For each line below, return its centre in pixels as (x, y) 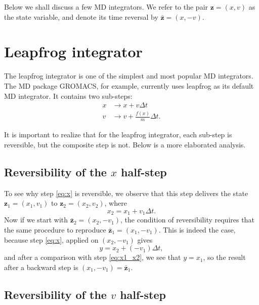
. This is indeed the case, (197, 229)
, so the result (224, 257)
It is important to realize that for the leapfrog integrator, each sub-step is (118, 135)
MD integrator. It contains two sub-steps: (68, 96)
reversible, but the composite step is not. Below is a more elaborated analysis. (125, 144)
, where (116, 203)
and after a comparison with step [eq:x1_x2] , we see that (93, 257)
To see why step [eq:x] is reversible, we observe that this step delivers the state (126, 193)
